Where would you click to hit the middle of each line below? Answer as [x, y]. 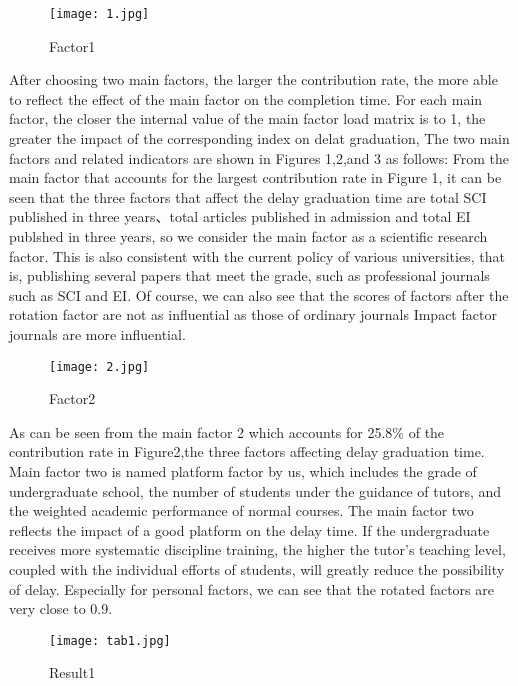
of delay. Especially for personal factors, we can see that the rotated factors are [251, 588]
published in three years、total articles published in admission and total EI [240, 216]
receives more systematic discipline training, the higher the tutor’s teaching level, [257, 549]
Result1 [72, 672]
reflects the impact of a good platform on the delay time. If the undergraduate [249, 529]
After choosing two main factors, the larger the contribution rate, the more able [253, 79]
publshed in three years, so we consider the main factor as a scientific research [248, 236]
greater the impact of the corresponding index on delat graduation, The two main [259, 138]
